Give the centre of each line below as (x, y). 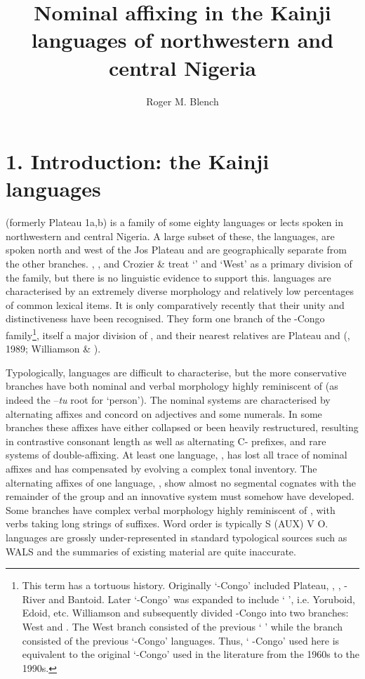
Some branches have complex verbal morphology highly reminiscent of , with (171, 509)
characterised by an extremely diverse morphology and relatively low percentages (180, 291)
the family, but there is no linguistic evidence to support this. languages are (168, 277)
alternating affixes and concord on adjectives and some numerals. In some (164, 413)
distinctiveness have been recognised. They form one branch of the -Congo (165, 318)
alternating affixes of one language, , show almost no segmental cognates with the (181, 482)
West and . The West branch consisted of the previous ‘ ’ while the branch (182, 626)
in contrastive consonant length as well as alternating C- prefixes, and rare (166, 441)
